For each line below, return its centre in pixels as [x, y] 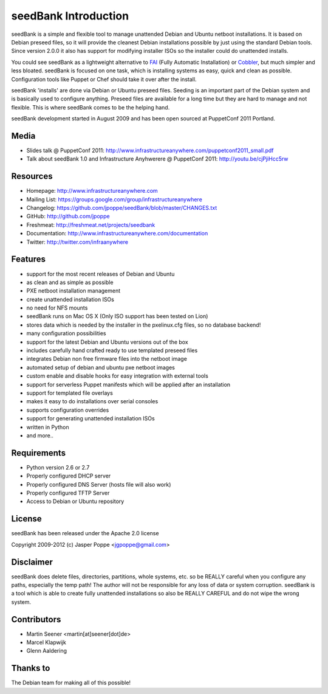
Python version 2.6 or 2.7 [58, 467]
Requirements [39, 453]
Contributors [36, 619]
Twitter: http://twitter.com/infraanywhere [77, 242]
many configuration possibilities [66, 333]
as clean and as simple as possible [70, 282]
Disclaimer [32, 562]
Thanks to [31, 668]
